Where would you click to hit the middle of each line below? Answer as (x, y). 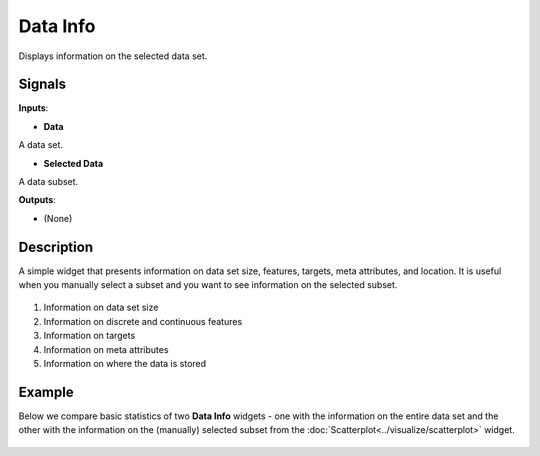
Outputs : (37, 200)
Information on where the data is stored (125, 364)
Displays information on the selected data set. (113, 56)
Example (46, 391)
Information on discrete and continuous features (143, 321)
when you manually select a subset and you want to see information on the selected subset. (208, 285)
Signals (42, 84)
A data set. (41, 145)
